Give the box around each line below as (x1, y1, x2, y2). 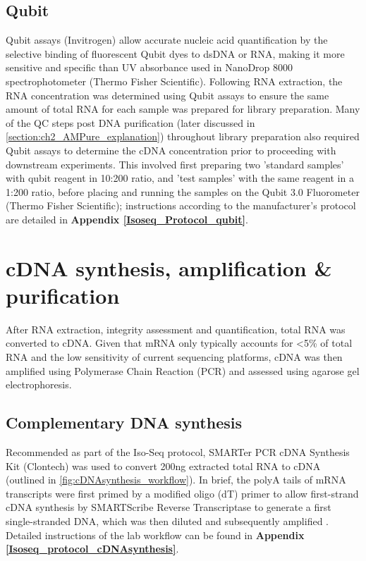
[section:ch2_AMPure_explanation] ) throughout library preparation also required (6, 129, 360, 144)
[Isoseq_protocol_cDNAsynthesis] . (6, 541, 179, 556)
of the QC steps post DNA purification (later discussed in (6, 115, 255, 130)
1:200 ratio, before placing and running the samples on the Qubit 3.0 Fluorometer (6, 184, 360, 199)
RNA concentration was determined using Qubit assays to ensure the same (6, 87, 329, 102)
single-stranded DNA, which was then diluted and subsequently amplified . (6, 513, 329, 528)
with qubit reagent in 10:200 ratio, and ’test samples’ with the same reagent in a (6, 171, 354, 185)
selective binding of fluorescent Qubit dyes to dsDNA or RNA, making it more (6, 46, 345, 61)
